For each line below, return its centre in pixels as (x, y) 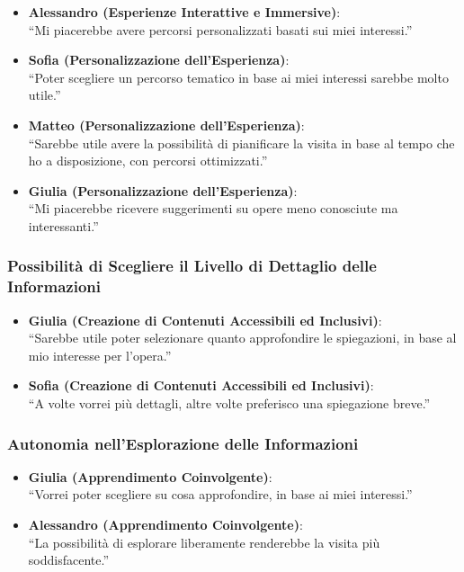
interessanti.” (63, 225)
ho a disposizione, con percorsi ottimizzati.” (148, 161)
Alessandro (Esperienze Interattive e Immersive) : (184, 12)
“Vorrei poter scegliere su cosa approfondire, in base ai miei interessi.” (220, 494)
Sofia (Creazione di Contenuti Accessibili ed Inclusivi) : (201, 385)
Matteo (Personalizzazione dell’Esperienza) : (166, 125)
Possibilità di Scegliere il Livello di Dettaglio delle (192, 266)
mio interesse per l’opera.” (100, 355)
